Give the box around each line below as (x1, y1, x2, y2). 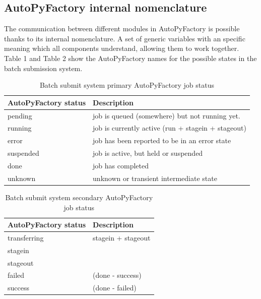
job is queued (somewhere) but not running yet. (93, 110, 240, 121)
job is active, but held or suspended (93, 148, 203, 158)
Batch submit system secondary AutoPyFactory (5, 192, 153, 202)
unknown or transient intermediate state (93, 172, 217, 183)
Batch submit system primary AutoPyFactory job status (39, 80, 214, 90)
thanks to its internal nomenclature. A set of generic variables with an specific (4, 33, 245, 43)
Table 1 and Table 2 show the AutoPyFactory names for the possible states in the (4, 52, 257, 63)
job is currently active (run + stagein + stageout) (93, 123, 246, 133)
